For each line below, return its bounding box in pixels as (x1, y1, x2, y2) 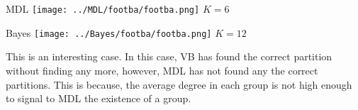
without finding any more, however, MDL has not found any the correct (6, 62, 318, 77)
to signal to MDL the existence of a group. (6, 91, 191, 106)
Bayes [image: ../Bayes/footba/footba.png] (6, 25, 212, 40)
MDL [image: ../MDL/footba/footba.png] (6, 1, 200, 16)
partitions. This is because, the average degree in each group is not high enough (6, 77, 352, 92)
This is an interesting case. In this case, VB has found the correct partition (6, 49, 332, 64)
